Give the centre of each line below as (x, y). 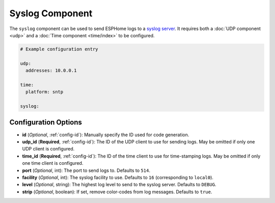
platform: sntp (45, 92)
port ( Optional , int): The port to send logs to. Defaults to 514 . (86, 170)
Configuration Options (46, 122)
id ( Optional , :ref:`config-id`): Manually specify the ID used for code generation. (106, 135)
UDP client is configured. (48, 149)
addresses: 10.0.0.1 (51, 71)
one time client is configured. (53, 163)
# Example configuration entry (59, 49)
